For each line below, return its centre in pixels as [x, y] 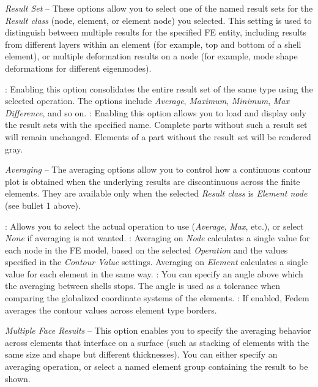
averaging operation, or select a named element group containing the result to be [157, 366]
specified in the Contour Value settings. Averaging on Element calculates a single [157, 262]
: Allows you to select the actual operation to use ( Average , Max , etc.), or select [154, 226]
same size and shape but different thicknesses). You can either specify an [141, 354]
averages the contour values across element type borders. [111, 310]
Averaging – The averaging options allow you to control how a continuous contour [158, 169]
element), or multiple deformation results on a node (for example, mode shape [151, 56]
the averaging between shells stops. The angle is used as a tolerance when [143, 286]
